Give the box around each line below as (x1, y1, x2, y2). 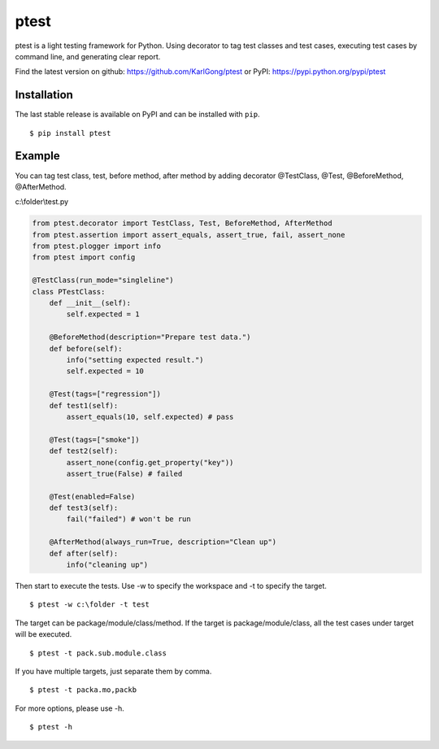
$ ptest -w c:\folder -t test (29, 600, 150, 609)
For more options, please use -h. (15, 703, 125, 713)
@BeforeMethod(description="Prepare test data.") (49, 333, 251, 342)
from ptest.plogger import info (32, 242, 162, 251)
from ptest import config (32, 253, 136, 262)
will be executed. (15, 629, 72, 639)
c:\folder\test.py (15, 197, 69, 207)
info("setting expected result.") (66, 355, 204, 364)
